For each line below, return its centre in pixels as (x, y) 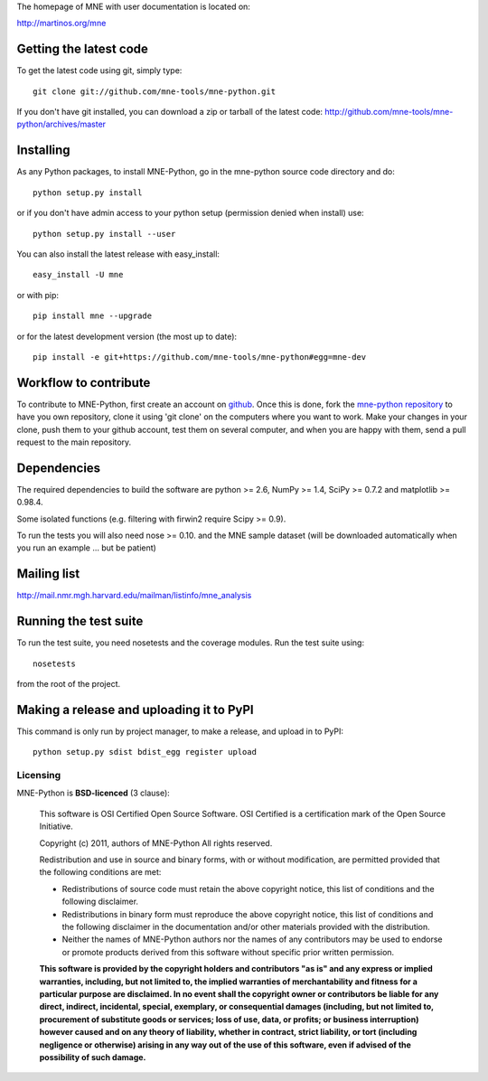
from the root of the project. (69, 684)
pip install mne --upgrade (93, 316)
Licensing (39, 775)
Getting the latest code (83, 49)
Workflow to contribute (84, 383)
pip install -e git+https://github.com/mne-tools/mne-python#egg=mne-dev (200, 357)
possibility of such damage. (93, 1057)
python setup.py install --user (104, 234)
